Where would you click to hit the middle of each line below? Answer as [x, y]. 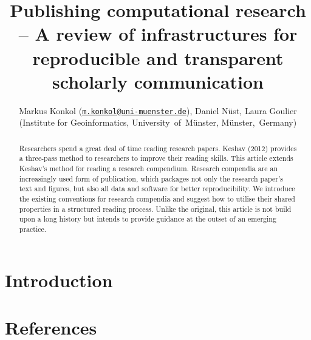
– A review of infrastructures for [158, 34]
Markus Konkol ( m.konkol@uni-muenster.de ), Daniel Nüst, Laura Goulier [158, 110]
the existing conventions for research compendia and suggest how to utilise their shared [157, 199]
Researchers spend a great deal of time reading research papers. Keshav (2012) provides [158, 148]
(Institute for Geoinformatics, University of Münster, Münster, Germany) [158, 122]
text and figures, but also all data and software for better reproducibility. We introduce [157, 189]
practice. [33, 229]
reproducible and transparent [158, 57]
